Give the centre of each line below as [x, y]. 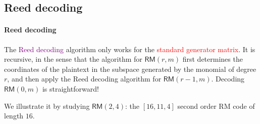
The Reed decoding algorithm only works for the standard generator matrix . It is [130, 49]
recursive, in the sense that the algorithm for [73, 59]
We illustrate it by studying [47, 106]
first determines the [213, 59]
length [14, 116]
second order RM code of [216, 106]
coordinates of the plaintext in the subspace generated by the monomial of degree [130, 69]
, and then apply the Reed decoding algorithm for [84, 79]
